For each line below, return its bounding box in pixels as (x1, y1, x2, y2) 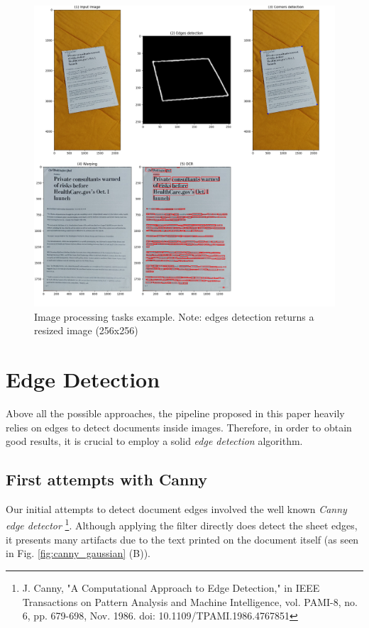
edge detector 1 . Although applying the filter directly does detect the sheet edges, (6, 516, 358, 533)
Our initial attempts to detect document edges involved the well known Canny (6, 501, 347, 516)
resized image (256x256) (34, 323, 138, 338)
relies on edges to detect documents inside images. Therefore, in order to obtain (6, 419, 352, 434)
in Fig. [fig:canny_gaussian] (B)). (6, 546, 150, 561)
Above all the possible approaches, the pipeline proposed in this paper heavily (6, 405, 345, 420)
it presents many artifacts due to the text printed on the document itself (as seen (6, 531, 359, 546)
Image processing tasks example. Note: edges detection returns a (34, 309, 314, 324)
